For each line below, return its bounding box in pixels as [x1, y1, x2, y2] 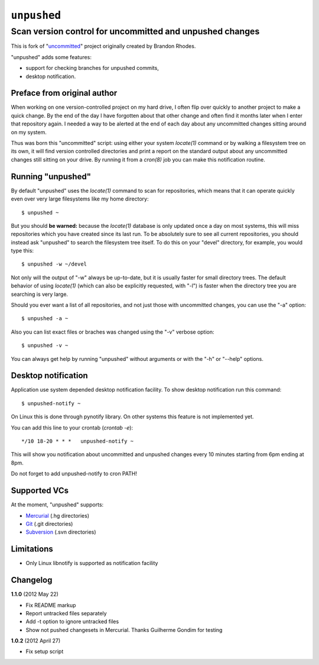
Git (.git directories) [25, 520, 73, 527]
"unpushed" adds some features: [11, 53, 92, 60]
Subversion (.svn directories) [25, 528, 97, 535]
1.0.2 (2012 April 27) [11, 637, 61, 644]
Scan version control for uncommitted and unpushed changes [11, 26, 260, 37]
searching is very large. [11, 290, 68, 298]
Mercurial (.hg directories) [25, 512, 90, 519]
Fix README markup [25, 601, 76, 609]
